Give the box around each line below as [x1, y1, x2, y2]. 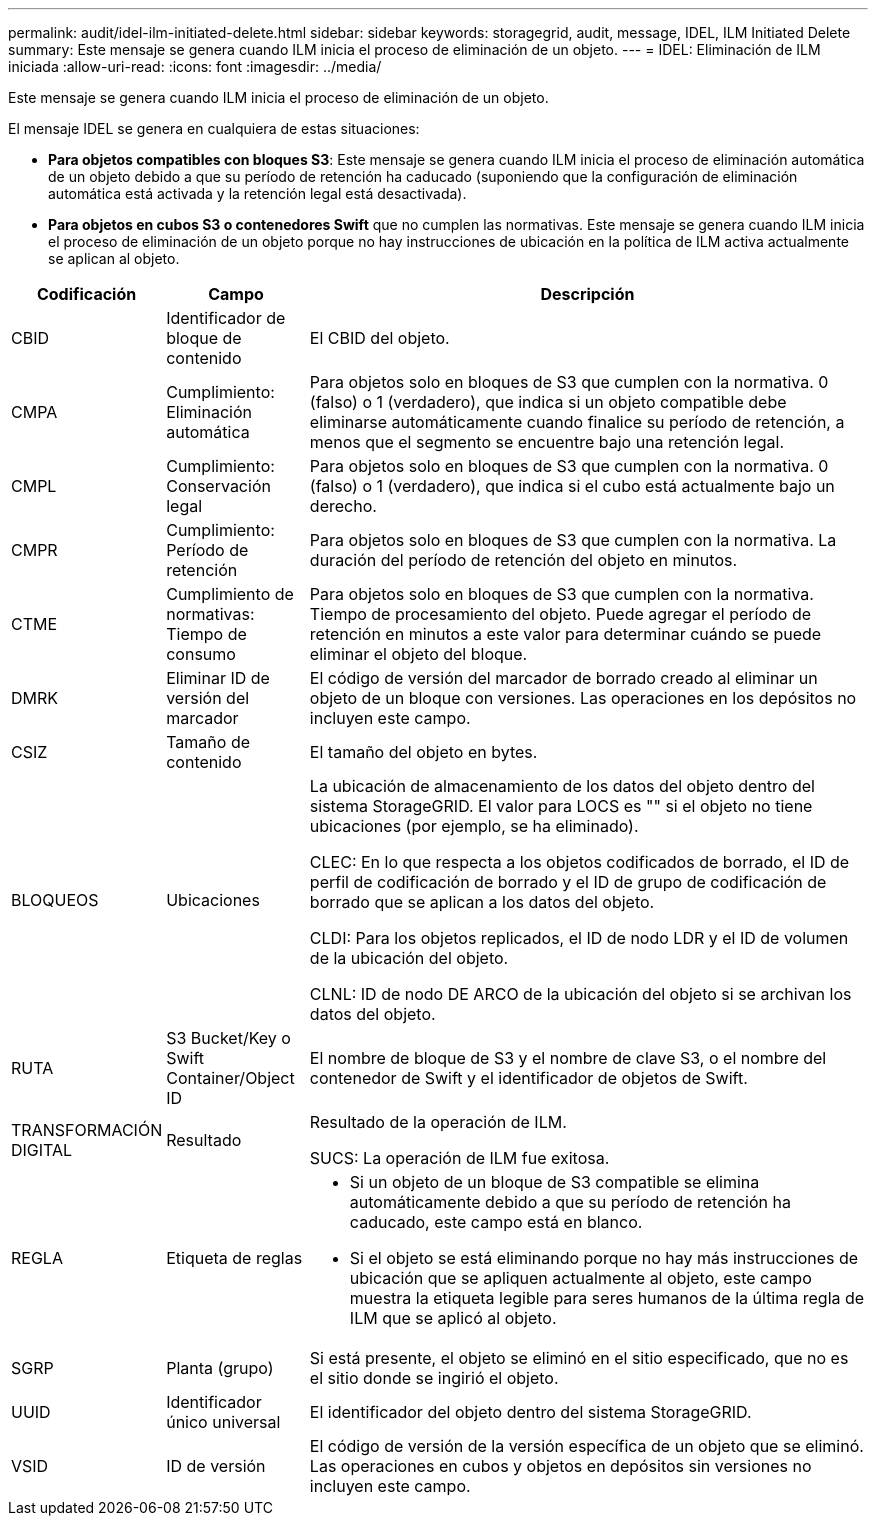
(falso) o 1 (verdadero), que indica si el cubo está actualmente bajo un [309, 476, 835, 496]
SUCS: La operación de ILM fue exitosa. [309, 1148, 610, 1168]
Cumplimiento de [166, 584, 294, 604]
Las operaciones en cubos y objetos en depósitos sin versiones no [309, 1456, 812, 1476]
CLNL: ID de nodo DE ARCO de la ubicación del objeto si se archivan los [309, 984, 852, 1004]
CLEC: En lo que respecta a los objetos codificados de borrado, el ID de [309, 852, 850, 872]
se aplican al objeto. [48, 250, 180, 267]
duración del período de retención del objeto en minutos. [309, 550, 738, 570]
